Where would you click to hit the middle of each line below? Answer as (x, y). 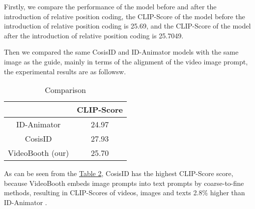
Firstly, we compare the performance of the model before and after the (110, 6)
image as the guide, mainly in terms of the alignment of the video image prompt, (126, 61)
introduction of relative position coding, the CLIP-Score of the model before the (125, 16)
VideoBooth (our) (39, 153)
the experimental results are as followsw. (65, 71)
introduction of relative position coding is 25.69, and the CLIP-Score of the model (127, 26)
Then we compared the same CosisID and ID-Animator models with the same (121, 52)
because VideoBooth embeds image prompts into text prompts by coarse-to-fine (124, 183)
